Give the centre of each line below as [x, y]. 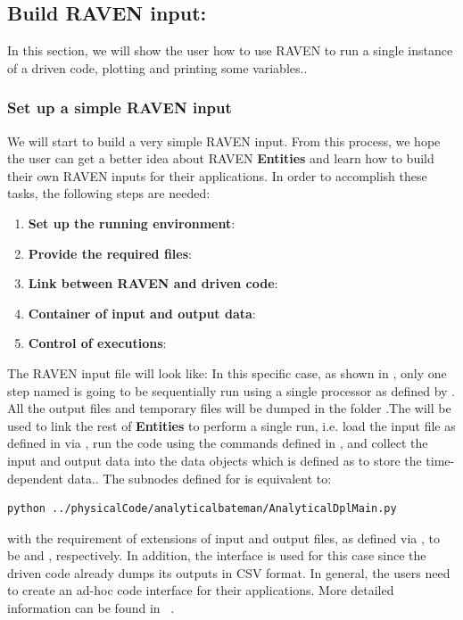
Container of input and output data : [142, 313]
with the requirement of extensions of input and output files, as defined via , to [223, 537]
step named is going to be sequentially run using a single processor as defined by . [231, 390]
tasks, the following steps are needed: [109, 193]
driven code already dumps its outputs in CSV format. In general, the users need [229, 572]
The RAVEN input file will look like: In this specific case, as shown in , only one [227, 372]
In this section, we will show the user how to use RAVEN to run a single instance [230, 50]
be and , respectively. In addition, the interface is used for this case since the [217, 555]
